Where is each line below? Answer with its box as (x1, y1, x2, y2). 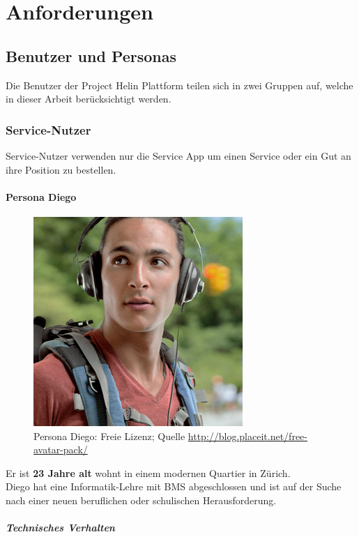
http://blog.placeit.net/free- (188, 428, 307, 443)
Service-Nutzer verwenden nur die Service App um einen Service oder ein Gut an (6, 148, 351, 162)
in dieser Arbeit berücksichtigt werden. (6, 91, 171, 106)
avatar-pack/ (33, 442, 88, 457)
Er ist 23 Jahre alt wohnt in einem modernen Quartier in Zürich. (6, 465, 291, 480)
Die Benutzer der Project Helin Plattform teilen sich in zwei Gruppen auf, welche (6, 77, 353, 92)
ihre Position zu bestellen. (6, 162, 116, 176)
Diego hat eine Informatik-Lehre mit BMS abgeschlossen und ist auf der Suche (6, 479, 342, 494)
